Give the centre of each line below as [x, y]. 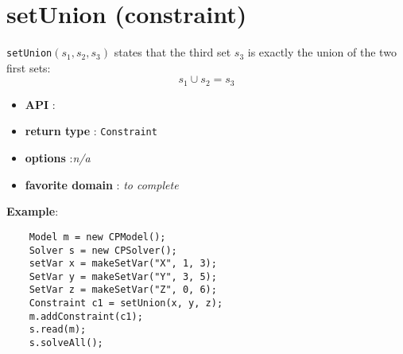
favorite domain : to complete [102, 184]
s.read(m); [58, 330]
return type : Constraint [91, 131]
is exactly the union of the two [322, 52]
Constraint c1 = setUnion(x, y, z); [126, 303]
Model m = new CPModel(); [97, 237]
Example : [33, 211]
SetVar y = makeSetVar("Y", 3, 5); [123, 276]
